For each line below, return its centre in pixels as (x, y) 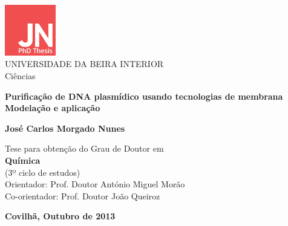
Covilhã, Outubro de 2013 (60, 216)
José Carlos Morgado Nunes (65, 128)
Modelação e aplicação (53, 108)
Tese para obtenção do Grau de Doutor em (84, 148)
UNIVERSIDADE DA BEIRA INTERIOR (84, 64)
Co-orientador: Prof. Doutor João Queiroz (83, 195)
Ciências (20, 76)
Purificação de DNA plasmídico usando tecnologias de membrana (144, 96)
